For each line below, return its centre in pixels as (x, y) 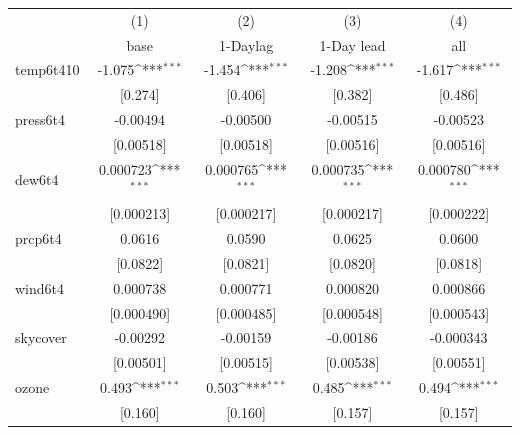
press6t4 (40, 119)
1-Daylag (246, 44)
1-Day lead (352, 44)
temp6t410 (47, 69)
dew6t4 (37, 178)
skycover (41, 337)
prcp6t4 (38, 238)
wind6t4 (40, 287)
